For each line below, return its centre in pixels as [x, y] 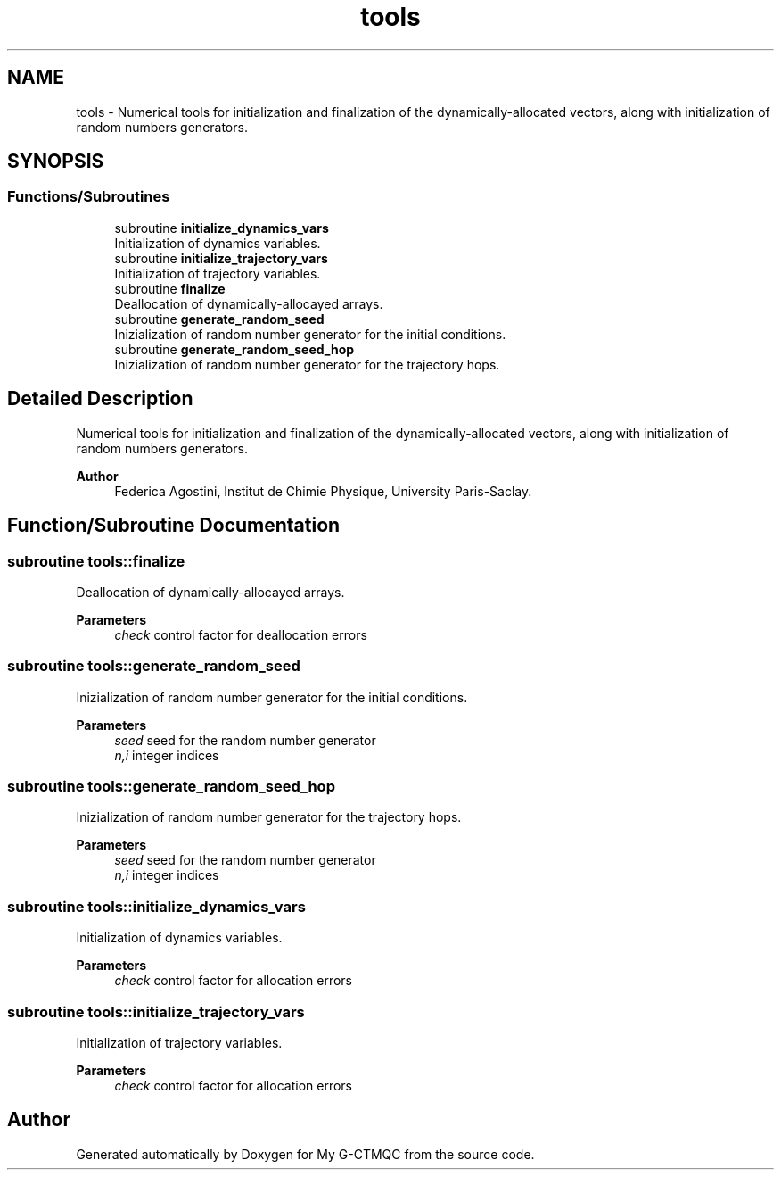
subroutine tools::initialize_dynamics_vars [156, 906]
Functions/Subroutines [89, 197]
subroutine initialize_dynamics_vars [222, 228]
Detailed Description [100, 399]
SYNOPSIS [56, 162]
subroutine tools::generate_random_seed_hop [171, 786]
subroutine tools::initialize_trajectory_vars [156, 1011]
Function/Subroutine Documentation [174, 526]
